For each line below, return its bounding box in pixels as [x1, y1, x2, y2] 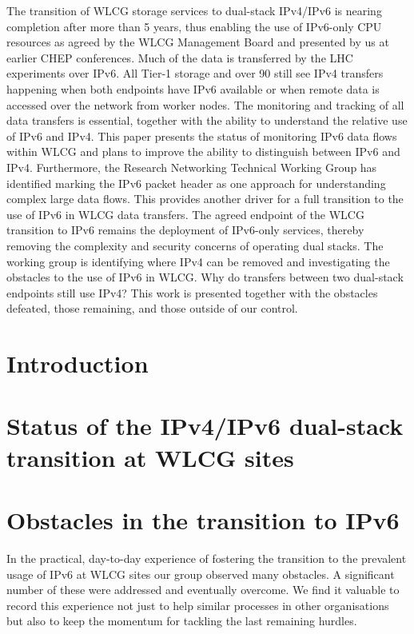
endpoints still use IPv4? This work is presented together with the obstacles [6, 284, 378, 301]
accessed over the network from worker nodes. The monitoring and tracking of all [6, 96, 404, 113]
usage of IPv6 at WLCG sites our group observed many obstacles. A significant [6, 565, 395, 582]
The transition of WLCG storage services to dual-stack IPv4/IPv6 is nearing [6, 2, 382, 18]
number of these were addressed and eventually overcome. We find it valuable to [6, 581, 400, 598]
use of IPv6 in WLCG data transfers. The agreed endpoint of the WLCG [6, 205, 364, 222]
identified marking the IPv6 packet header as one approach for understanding [6, 174, 386, 191]
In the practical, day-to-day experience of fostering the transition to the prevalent [6, 549, 407, 566]
